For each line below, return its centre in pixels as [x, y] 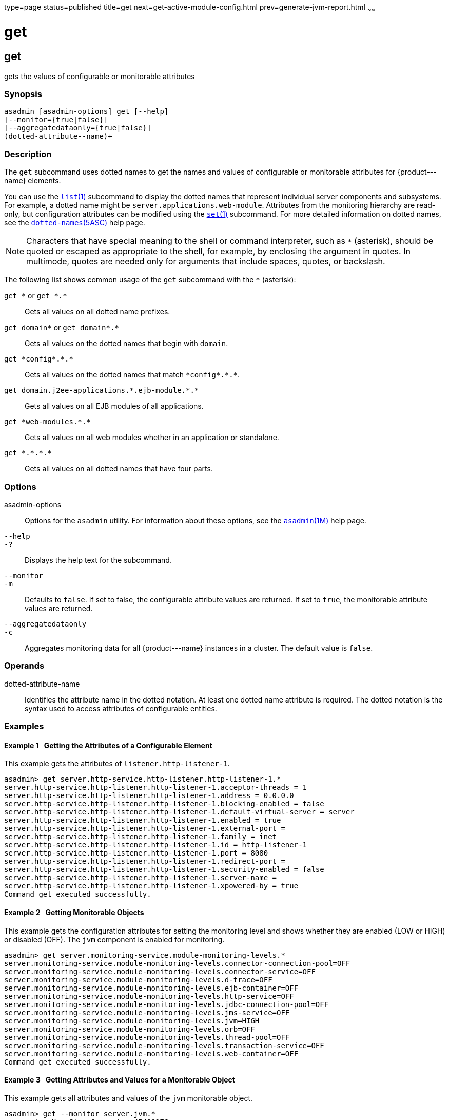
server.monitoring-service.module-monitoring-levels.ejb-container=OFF [151, 988]
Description [28, 154]
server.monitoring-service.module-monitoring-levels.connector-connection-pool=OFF [177, 963]
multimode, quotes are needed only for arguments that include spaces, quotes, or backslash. [206, 262]
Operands [24, 666]
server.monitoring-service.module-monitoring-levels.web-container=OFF [151, 1053]
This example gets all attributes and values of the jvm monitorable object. [129, 1098]
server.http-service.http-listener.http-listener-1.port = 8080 [136, 853]
